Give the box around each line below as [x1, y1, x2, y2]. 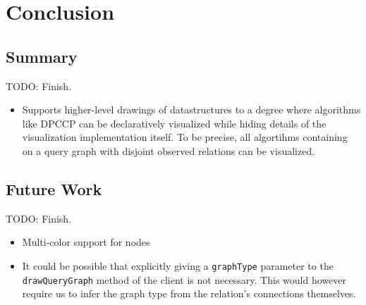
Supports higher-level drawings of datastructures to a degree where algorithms [22, 102, 361, 117]
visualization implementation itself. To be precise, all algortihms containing [22, 130, 348, 144]
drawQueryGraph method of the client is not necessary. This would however [22, 272, 346, 287]
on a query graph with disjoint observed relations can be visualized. [22, 143, 315, 158]
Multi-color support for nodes [22, 235, 150, 249]
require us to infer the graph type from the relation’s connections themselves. [22, 286, 356, 301]
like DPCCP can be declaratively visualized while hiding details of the [22, 116, 327, 130]
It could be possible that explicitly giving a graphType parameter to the [22, 258, 334, 273]
